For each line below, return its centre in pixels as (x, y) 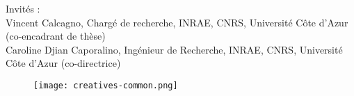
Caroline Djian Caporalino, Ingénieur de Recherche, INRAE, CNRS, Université (174, 49)
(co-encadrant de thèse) (56, 36)
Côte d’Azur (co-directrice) (63, 63)
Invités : (23, 8)
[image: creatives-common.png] (106, 85)
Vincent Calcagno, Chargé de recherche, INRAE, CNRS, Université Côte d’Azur (177, 22)
